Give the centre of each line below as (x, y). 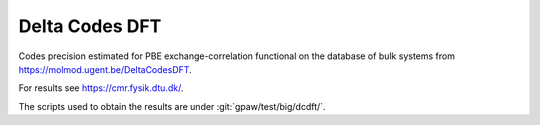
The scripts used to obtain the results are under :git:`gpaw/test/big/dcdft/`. (172, 106)
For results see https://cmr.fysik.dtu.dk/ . (101, 88)
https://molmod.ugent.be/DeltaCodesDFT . (105, 69)
